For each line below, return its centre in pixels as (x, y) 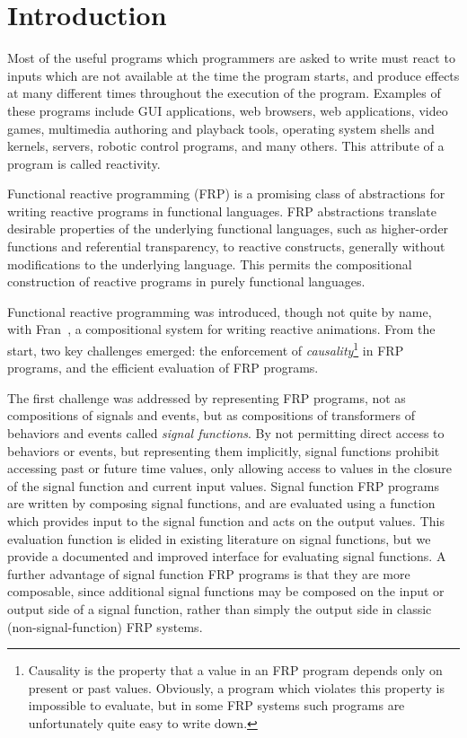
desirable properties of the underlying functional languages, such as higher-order (228, 228)
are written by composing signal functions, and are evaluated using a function (221, 503)
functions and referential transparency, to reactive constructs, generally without (226, 246)
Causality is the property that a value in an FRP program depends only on (235, 670)
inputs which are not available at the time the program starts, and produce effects (233, 75)
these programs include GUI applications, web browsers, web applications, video (228, 110)
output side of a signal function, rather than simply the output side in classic (220, 609)
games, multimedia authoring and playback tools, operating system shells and (221, 128)
